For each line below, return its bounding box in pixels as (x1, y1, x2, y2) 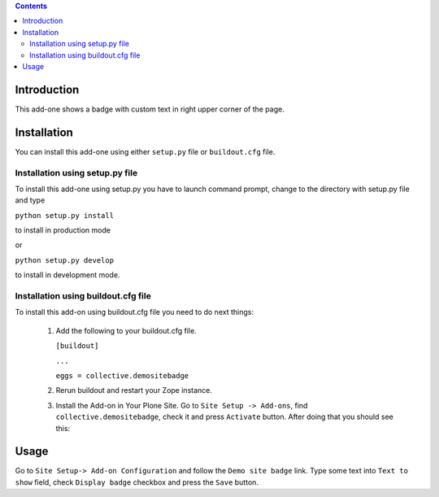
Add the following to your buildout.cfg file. (55, 325, 197, 335)
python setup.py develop (15, 255, 114, 264)
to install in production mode (15, 225, 111, 235)
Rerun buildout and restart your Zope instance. (55, 386, 213, 395)
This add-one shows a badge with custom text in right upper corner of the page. (15, 104, 285, 114)
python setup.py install (15, 211, 114, 220)
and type (15, 195, 46, 205)
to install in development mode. (15, 270, 120, 280)
